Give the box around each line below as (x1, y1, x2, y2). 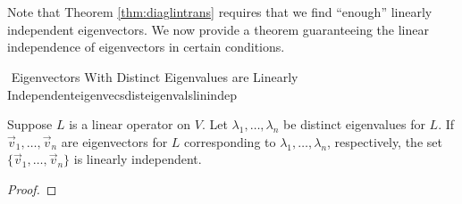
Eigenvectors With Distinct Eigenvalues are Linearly (11, 67, 298, 86)
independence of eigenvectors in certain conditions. (7, 37, 285, 56)
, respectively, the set (327, 132, 442, 151)
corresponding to (184, 132, 276, 151)
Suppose (7, 115, 53, 134)
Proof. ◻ (7, 179, 57, 198)
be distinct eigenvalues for (283, 115, 425, 134)
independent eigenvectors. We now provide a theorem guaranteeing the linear (7, 20, 429, 38)
